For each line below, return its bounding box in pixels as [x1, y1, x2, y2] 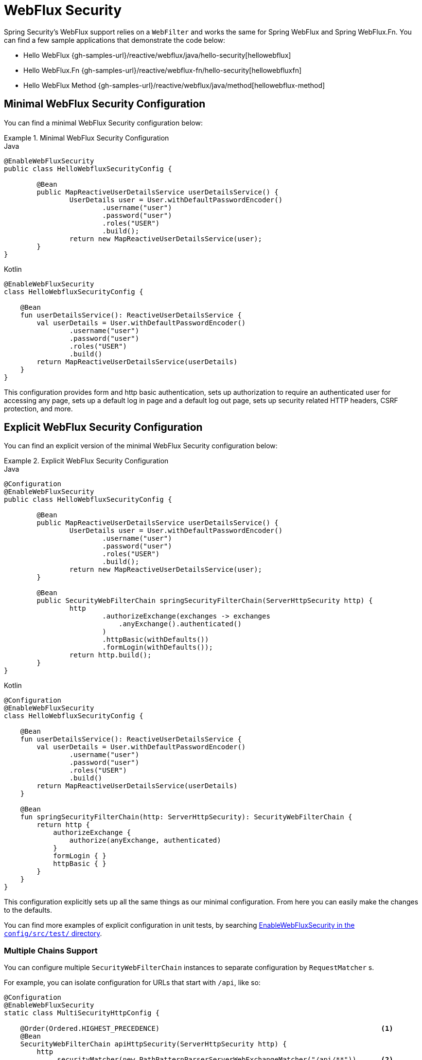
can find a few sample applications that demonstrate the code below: [4, 35, 226, 44]
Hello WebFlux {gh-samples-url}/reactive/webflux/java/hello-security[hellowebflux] [23, 51, 291, 59]
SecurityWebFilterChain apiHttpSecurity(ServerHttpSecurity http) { [20, 1040, 287, 1048]
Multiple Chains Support [4, 945, 98, 955]
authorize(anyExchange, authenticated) [69, 836, 221, 845]
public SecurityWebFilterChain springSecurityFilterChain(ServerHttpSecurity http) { [36, 597, 373, 605]
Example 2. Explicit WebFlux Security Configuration [4, 457, 169, 465]
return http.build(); [69, 651, 152, 659]
